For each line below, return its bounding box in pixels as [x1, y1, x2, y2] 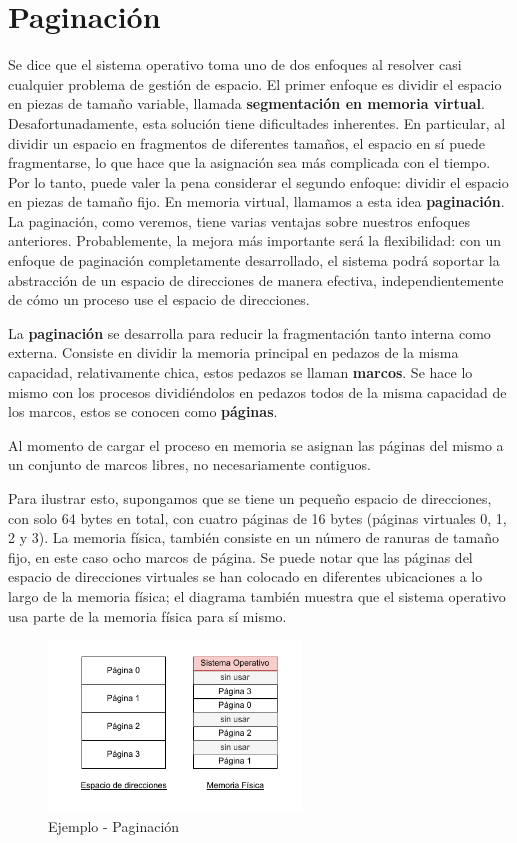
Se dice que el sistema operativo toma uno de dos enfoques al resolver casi [8, 54, 462, 75]
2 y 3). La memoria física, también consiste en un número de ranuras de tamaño [8, 527, 500, 548]
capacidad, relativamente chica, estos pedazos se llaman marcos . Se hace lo [8, 362, 473, 383]
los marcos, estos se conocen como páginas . [8, 401, 278, 422]
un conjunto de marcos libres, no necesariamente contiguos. [8, 454, 371, 475]
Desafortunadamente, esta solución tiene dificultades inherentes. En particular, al [8, 112, 506, 133]
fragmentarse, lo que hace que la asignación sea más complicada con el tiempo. [8, 152, 491, 173]
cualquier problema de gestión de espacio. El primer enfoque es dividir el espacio [8, 73, 502, 94]
